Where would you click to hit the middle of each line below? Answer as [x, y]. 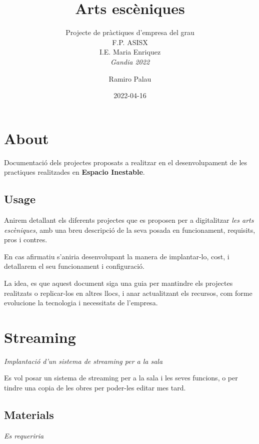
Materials [29, 415]
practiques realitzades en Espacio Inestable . [74, 172]
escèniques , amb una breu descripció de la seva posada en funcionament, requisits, [130, 230]
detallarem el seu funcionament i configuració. [74, 266]
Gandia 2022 [130, 61]
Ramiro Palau [130, 78]
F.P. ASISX [130, 42]
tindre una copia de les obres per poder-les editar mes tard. [95, 388]
